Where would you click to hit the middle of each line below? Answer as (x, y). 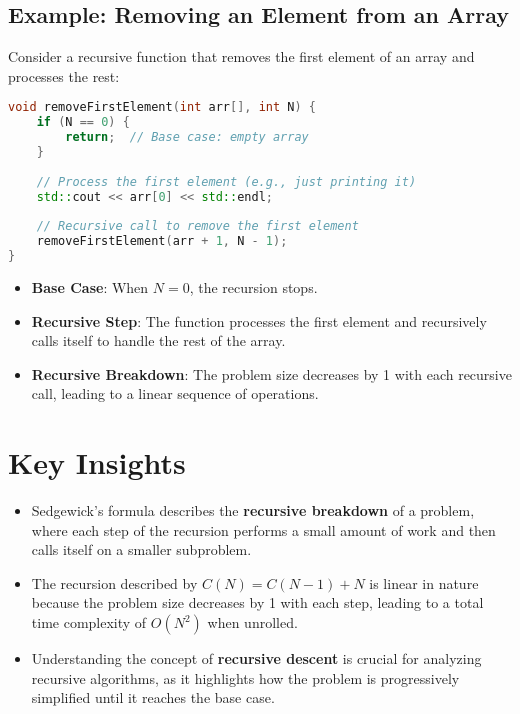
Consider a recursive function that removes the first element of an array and (241, 56)
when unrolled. (252, 622)
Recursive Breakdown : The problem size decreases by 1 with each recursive (271, 373)
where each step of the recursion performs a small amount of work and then (263, 529)
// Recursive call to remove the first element (197, 226)
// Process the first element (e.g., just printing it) (226, 181)
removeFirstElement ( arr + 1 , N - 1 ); (162, 241)
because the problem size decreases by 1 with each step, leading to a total (257, 602)
